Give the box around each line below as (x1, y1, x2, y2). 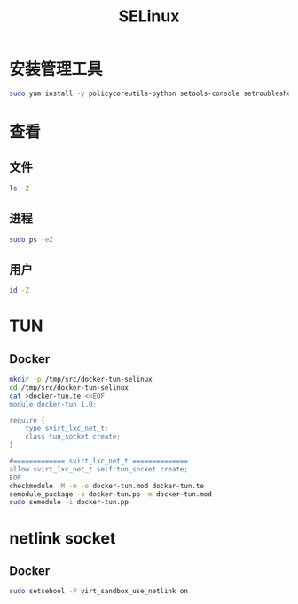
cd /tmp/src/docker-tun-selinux (9, 383, 129, 392)
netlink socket (9, 527, 116, 548)
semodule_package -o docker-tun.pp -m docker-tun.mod (9, 489, 213, 499)
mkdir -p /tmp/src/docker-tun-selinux (9, 375, 153, 384)
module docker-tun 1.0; (9, 399, 98, 408)
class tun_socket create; (25, 432, 122, 441)
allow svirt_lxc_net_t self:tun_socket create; (9, 464, 189, 473)
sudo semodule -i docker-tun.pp (9, 498, 129, 507)
